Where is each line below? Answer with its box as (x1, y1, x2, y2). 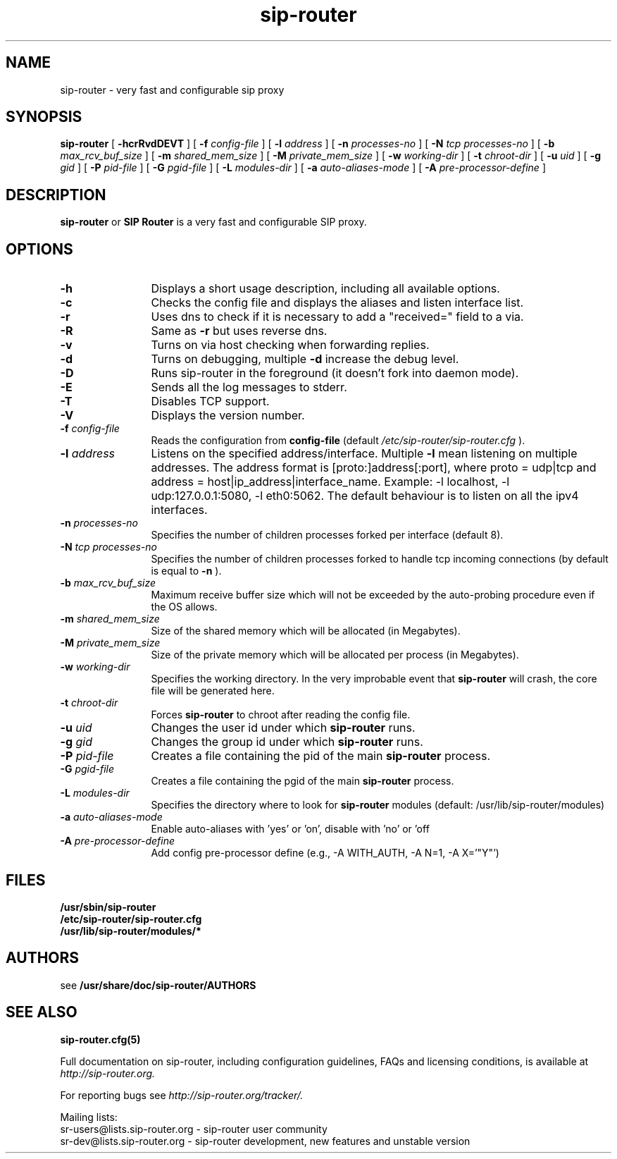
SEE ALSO (6, 1003, 77, 1022)
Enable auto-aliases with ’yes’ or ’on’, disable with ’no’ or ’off (151, 823, 430, 835)
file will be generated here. (151, 685, 275, 697)
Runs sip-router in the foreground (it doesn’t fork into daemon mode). (151, 366, 519, 381)
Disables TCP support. (151, 394, 270, 409)
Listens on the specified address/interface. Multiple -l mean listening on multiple (151, 446, 578, 461)
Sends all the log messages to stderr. (151, 380, 347, 395)
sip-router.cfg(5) (60, 1033, 141, 1045)
